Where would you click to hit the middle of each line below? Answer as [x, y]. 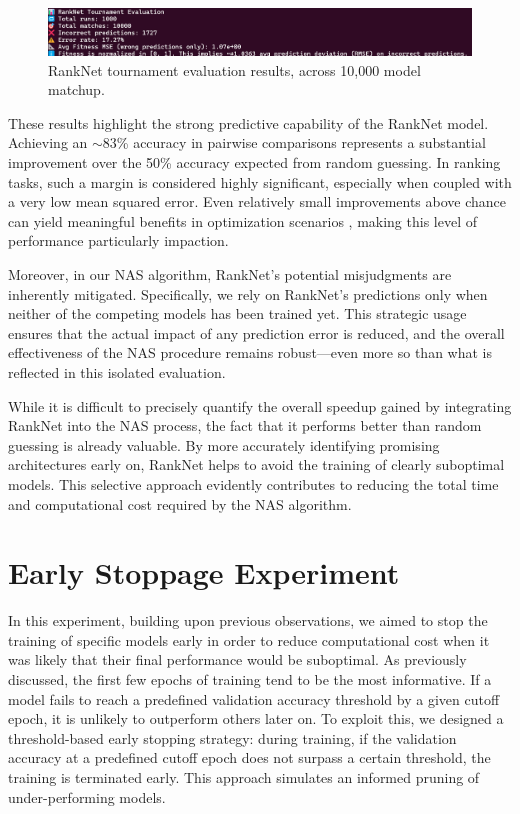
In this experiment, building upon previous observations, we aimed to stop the [248, 620]
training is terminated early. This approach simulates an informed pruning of [244, 777]
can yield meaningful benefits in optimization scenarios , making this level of [242, 220]
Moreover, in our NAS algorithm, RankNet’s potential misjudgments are [230, 274]
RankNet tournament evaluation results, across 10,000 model [234, 69]
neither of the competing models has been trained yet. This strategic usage [237, 313]
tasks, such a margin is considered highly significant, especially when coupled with [260, 181]
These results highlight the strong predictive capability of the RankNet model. [248, 122]
